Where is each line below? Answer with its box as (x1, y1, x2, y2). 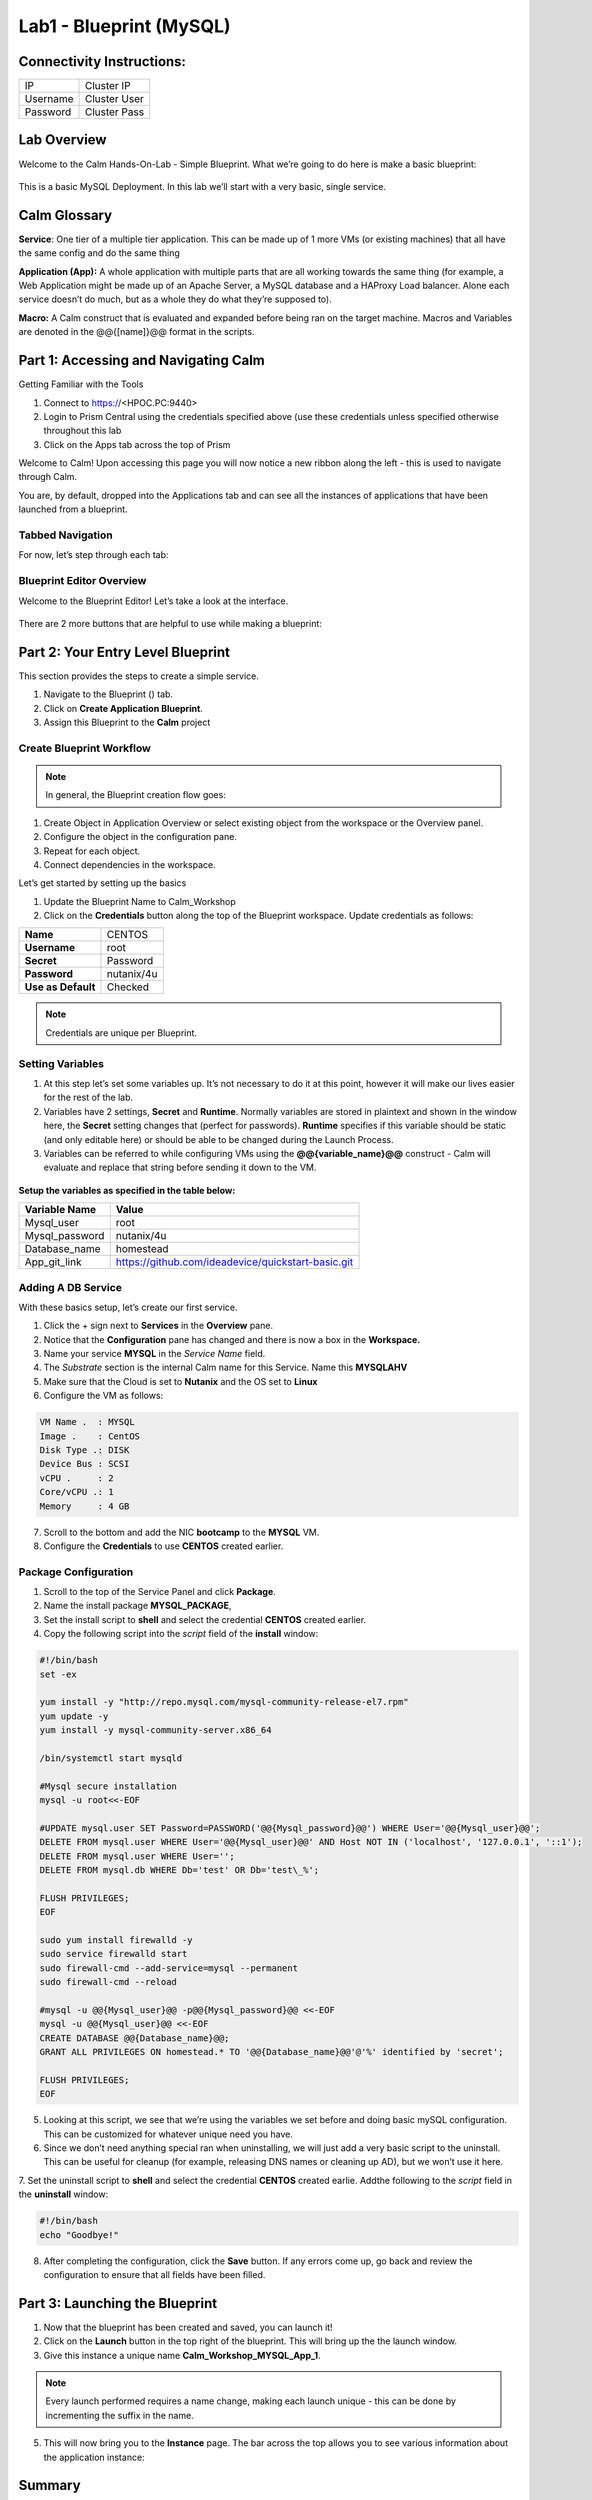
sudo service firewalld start (39, 1948, 188, 1960)
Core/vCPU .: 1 (39, 1486, 114, 1498)
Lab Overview (18, 131, 107, 149)
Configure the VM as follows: (43, 1390, 164, 1402)
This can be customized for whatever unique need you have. (43, 2128, 294, 2140)
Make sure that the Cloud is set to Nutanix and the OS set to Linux (43, 1375, 318, 1387)
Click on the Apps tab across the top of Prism (43, 438, 231, 450)
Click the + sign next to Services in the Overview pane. (43, 1320, 274, 1332)
